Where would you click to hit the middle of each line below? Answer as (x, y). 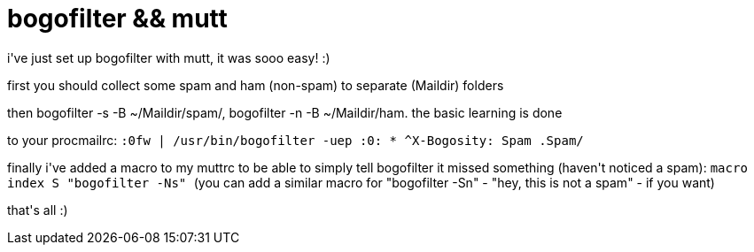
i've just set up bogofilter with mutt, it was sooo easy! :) (169, 57)
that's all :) (38, 210)
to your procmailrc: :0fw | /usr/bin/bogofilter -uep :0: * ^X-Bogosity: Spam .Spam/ (295, 140)
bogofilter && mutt (117, 19)
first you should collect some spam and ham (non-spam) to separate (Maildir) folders (256, 85)
